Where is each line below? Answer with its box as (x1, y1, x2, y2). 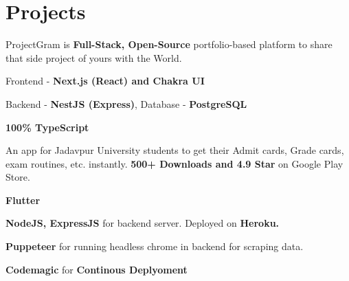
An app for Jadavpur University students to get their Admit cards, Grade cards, (5, 143, 344, 157)
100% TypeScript (5, 120, 89, 134)
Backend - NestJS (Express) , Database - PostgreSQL (5, 96, 247, 111)
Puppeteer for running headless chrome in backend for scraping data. (5, 239, 304, 254)
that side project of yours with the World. (5, 50, 182, 65)
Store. (5, 170, 30, 184)
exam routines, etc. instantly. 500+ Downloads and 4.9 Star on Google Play (5, 156, 344, 170)
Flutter (5, 192, 41, 207)
